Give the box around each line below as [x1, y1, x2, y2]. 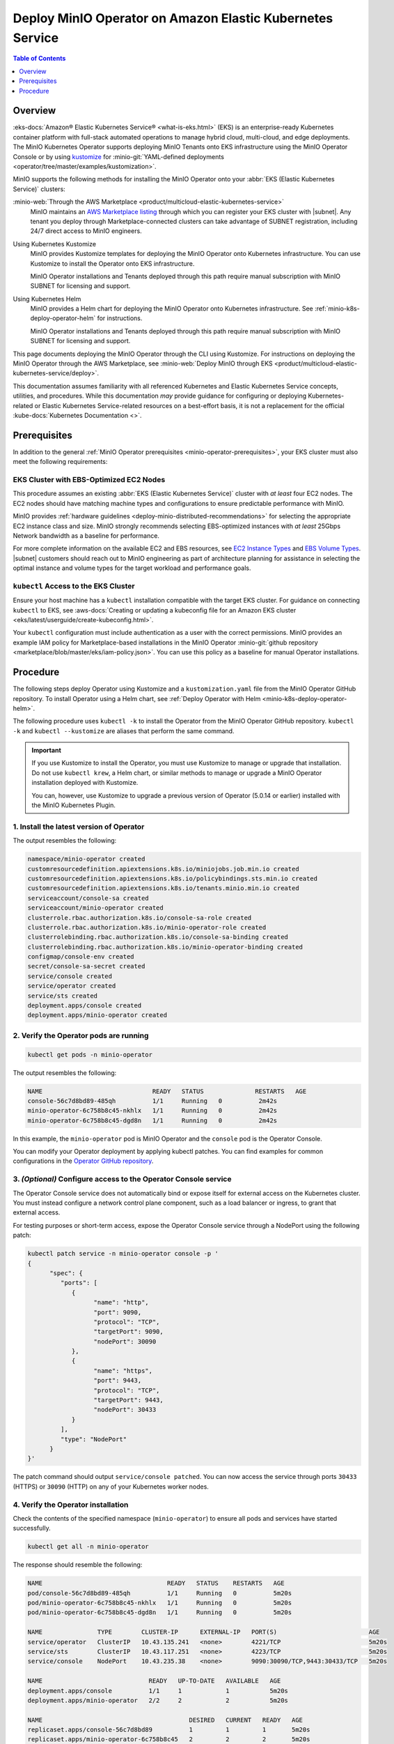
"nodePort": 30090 [93, 1337, 157, 1346]
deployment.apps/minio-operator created [27, 1012, 167, 1019]
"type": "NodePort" [60, 1435, 127, 1443]
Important [31, 746, 62, 755]
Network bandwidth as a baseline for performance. [13, 531, 160, 540]
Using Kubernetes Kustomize [13, 239, 97, 248]
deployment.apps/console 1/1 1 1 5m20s [27, 1687, 289, 1694]
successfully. [13, 1524, 52, 1533]
